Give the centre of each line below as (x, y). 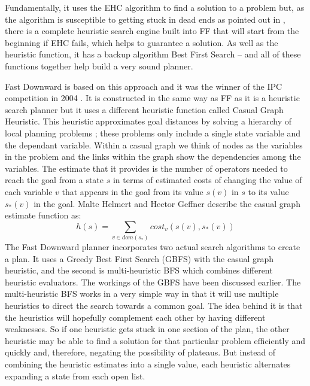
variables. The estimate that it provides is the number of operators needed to (146, 168)
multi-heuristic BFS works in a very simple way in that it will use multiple (142, 294)
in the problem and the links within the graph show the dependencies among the (153, 156)
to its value (268, 191)
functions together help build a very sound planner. (99, 66)
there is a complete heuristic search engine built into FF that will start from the (152, 31)
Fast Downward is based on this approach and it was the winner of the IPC (144, 86)
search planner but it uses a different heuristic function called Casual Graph (144, 109)
